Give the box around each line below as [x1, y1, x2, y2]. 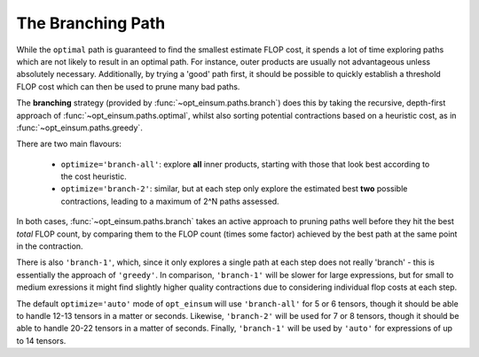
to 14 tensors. [16, 335, 67, 345]
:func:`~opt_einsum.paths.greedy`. [16, 122, 144, 133]
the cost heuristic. [60, 171, 128, 182]
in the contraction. [16, 241, 83, 252]
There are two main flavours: [16, 138, 122, 150]
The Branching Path [16, 13, 166, 33]
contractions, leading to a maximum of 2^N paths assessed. [60, 196, 279, 206]
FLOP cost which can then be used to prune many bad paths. [16, 81, 240, 92]
